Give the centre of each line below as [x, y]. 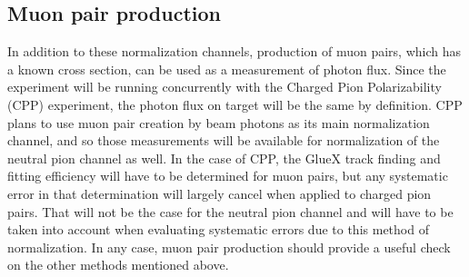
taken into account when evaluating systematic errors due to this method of [218, 229]
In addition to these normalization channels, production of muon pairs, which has [234, 51]
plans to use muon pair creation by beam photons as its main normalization [219, 122]
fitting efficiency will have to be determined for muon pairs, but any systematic [228, 176]
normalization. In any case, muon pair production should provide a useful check [229, 247]
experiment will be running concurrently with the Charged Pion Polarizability [225, 87]
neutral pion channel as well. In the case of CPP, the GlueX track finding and [224, 158]
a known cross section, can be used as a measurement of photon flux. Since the [227, 69]
